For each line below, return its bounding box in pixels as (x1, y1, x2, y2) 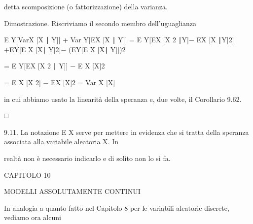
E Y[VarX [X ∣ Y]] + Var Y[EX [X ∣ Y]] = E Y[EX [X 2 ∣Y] (4, 34, 189, 45)
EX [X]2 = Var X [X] (51, 77, 115, 87)
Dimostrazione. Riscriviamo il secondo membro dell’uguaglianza (4, 18, 197, 28)
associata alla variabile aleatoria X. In (4, 136, 119, 147)
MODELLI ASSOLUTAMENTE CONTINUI (4, 186, 141, 196)
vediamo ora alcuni (4, 212, 61, 223)
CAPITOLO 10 (4, 169, 51, 180)
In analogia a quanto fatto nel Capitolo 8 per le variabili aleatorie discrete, (4, 202, 229, 213)
